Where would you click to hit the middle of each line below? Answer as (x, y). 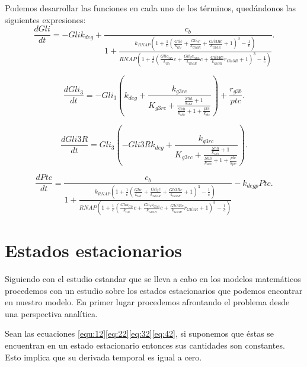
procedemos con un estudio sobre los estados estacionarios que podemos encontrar (154, 290)
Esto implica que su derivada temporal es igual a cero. (103, 357)
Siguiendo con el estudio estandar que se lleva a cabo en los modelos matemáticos (153, 279)
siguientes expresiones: (45, 19)
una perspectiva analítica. (51, 313)
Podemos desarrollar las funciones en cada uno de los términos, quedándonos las (150, 8)
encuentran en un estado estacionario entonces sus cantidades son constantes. (145, 345)
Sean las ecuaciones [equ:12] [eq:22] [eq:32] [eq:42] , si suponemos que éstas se (140, 333)
